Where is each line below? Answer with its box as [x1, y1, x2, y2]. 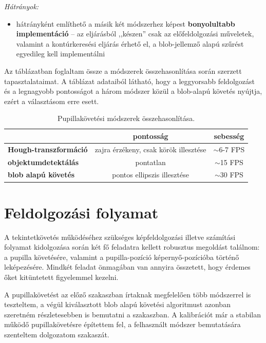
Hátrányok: [4, 1, 39, 11]
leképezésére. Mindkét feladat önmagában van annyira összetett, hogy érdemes [4, 261, 251, 272]
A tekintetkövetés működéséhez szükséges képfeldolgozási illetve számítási [4, 231, 236, 242]
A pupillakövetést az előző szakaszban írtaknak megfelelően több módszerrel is [4, 289, 251, 299]
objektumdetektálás [8, 156, 79, 167]
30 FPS [220, 169, 243, 180]
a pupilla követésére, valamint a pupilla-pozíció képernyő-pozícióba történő [4, 251, 239, 262]
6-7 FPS [219, 144, 245, 154]
